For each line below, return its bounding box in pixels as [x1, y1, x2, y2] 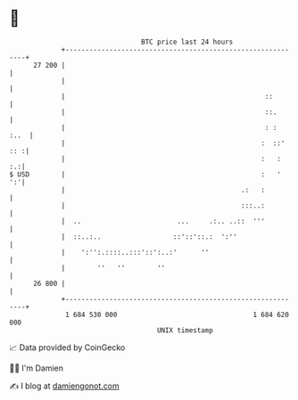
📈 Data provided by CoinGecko [9, 342, 126, 353]
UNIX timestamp [156, 325, 214, 335]
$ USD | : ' [9, 169, 281, 179]
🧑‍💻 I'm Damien [9, 363, 64, 373]
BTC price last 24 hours [141, 37, 234, 46]
